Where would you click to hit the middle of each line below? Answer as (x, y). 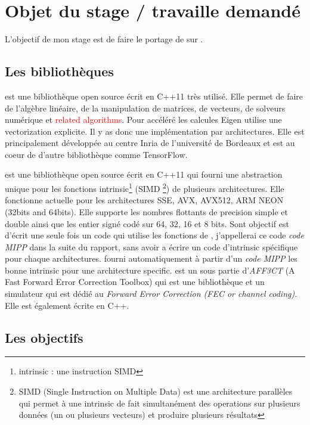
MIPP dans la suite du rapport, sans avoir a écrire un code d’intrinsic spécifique (151, 246)
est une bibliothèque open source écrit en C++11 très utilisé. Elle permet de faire (154, 96)
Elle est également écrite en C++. (67, 305)
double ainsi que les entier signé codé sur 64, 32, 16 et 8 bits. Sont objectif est (147, 223)
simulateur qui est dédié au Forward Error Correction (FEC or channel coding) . (151, 294)
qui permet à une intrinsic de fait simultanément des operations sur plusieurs (159, 403)
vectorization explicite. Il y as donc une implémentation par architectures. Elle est (155, 131)
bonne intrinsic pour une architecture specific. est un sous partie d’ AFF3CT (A (150, 270)
